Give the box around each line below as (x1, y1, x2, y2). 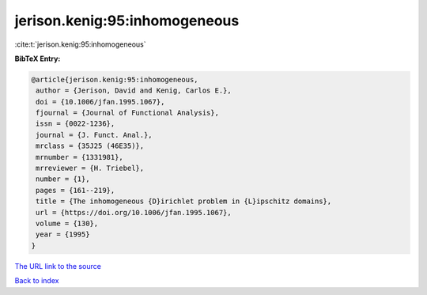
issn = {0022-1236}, (36, 119, 115, 128)
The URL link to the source (14, 261, 102, 270)
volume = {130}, (36, 219, 99, 228)
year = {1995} (36, 230, 90, 239)
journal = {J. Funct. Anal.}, (36, 130, 153, 139)
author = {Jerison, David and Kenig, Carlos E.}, (36, 86, 232, 95)
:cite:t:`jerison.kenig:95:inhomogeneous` (14, 40, 146, 49)
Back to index (14, 276, 59, 286)
